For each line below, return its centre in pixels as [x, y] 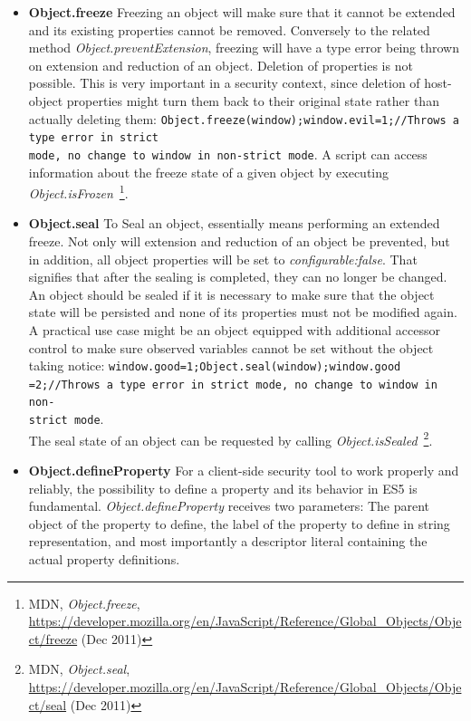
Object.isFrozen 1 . [78, 192]
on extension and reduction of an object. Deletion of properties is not [221, 65]
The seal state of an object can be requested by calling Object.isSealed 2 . [231, 438]
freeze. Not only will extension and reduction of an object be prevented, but [239, 240]
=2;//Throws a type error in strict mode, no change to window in [233, 385]
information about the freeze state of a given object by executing [209, 172]
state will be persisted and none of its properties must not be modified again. [243, 312]
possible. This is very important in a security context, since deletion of [224, 83]
